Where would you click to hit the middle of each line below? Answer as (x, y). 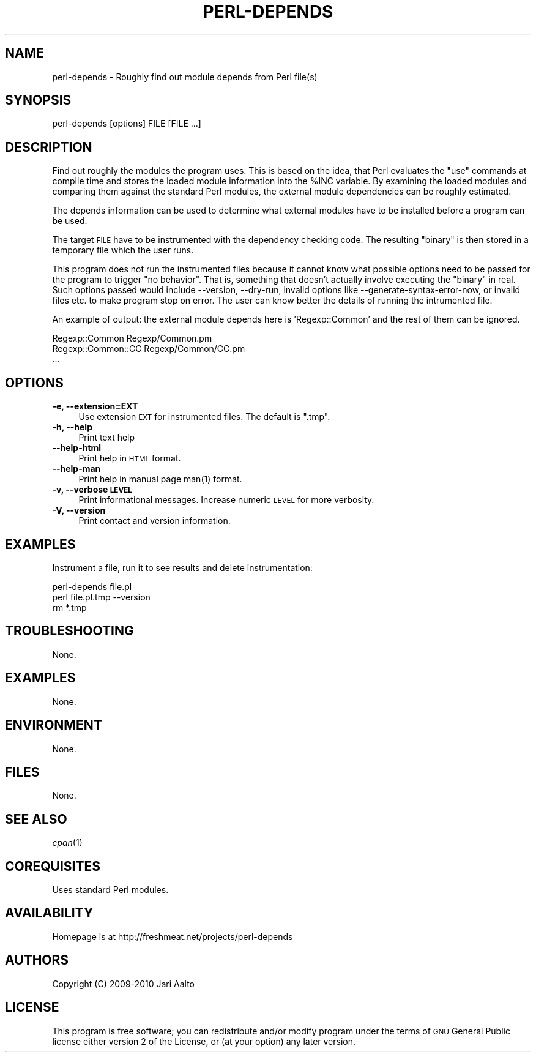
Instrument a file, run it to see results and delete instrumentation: (182, 567)
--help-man (76, 469)
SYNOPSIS (38, 100)
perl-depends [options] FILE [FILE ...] (127, 124)
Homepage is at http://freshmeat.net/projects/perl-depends (173, 936)
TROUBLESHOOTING (69, 631)
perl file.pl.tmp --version (101, 597)
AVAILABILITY (49, 913)
